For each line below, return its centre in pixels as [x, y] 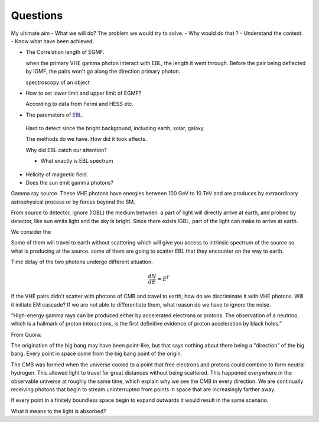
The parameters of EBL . [55, 115]
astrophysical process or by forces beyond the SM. [73, 202]
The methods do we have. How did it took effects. [86, 139]
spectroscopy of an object [58, 82]
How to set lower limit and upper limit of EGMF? [84, 93]
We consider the [31, 231]
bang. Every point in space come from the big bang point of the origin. [97, 354]
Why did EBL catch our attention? [66, 150]
